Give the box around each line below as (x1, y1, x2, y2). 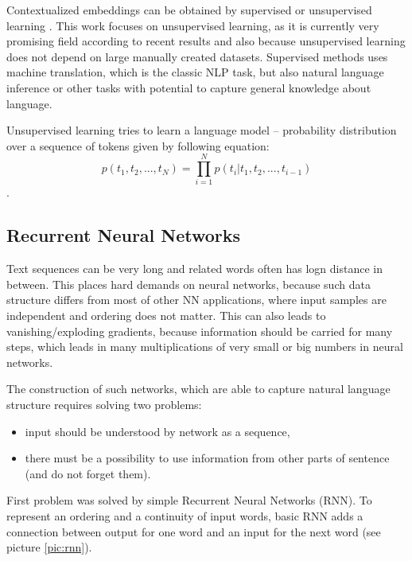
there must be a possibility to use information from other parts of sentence (25, 450, 390, 466)
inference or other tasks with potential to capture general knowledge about (6, 79, 371, 95)
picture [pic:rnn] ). (6, 539, 92, 555)
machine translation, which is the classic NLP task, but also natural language (6, 64, 384, 80)
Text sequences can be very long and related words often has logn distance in (6, 260, 383, 277)
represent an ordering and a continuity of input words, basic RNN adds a (6, 507, 363, 524)
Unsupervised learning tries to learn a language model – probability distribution (6, 122, 397, 138)
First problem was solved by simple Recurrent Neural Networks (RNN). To (6, 492, 372, 508)
